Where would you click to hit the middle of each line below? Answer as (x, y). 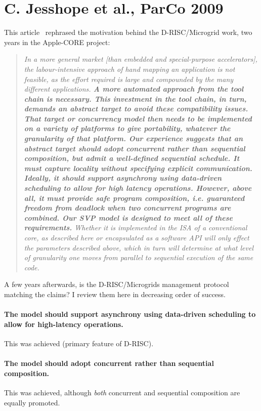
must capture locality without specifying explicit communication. (138, 168)
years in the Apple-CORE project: (57, 42)
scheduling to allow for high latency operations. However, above (138, 188)
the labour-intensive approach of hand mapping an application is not (129, 69)
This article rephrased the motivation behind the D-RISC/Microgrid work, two (128, 32)
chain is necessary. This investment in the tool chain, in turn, (135, 98)
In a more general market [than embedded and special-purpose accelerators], (141, 59)
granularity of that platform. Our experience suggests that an (134, 138)
